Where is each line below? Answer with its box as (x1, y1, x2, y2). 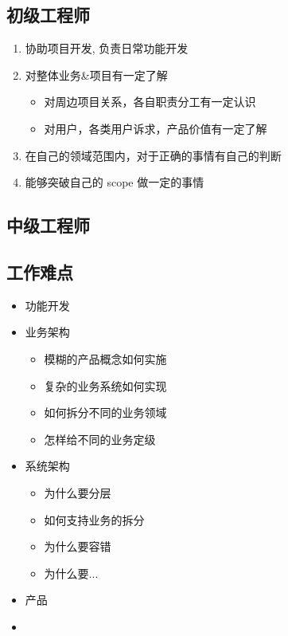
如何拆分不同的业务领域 (44, 404, 167, 421)
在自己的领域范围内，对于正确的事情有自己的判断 (25, 147, 282, 163)
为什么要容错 (44, 538, 111, 555)
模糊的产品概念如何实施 (44, 350, 167, 367)
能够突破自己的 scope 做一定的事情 (25, 174, 204, 190)
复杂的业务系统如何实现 (44, 377, 167, 394)
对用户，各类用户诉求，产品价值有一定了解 (44, 120, 267, 136)
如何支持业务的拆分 (44, 511, 145, 528)
